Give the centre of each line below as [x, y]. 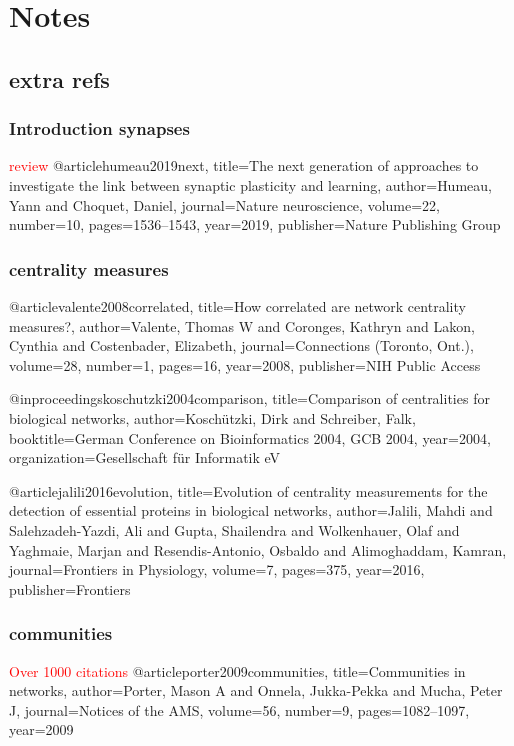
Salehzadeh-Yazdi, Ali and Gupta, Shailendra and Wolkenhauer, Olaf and [234, 529]
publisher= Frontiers [70, 588]
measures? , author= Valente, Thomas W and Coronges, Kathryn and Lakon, [242, 325]
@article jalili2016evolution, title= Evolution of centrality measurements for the [248, 490]
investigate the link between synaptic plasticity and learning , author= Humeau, [250, 184]
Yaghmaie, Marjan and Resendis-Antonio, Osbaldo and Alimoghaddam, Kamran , [258, 549]
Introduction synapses [99, 128]
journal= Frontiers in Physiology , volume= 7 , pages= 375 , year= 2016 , [217, 569]
